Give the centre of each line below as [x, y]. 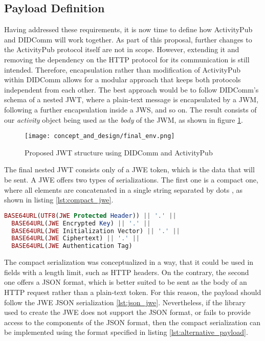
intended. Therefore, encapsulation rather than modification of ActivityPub [123, 69]
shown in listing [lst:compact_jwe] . [59, 200]
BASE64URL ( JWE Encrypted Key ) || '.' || [81, 223]
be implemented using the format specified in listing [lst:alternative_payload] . [126, 332]
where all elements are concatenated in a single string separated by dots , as [124, 189]
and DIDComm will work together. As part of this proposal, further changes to [128, 39]
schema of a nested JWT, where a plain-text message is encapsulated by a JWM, [131, 99]
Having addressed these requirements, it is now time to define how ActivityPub [128, 29]
